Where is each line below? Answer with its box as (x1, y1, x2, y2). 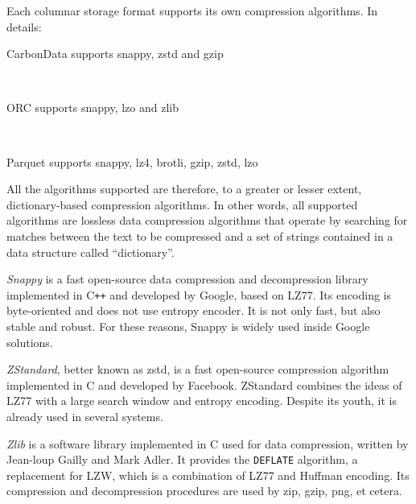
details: (6, 18, 42, 35)
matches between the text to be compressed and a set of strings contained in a (6, 227, 393, 244)
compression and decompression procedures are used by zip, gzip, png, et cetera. (6, 482, 402, 499)
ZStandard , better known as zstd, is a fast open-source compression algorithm (6, 361, 389, 378)
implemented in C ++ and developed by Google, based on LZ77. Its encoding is (6, 286, 392, 303)
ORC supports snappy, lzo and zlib (6, 99, 179, 116)
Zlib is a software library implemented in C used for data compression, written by (6, 435, 409, 452)
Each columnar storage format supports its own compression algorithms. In (6, 2, 378, 19)
